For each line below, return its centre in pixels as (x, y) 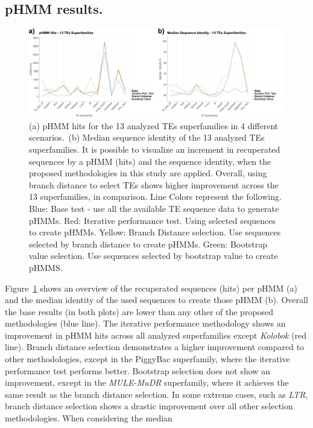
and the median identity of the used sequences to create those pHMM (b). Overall (156, 300)
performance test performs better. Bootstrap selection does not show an (138, 370)
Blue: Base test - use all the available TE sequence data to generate (154, 208)
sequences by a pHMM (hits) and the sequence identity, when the (150, 161)
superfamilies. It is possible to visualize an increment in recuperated (155, 149)
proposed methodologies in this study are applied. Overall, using (148, 173)
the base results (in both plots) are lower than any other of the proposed (139, 311)
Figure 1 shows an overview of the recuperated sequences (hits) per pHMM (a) (151, 288)
